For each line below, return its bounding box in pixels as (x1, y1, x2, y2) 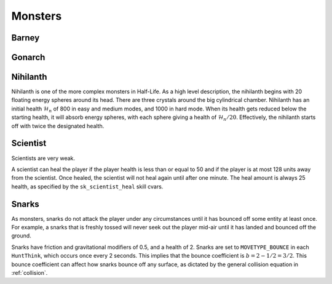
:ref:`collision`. (11, 269, 48, 276)
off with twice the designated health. (11, 122, 105, 129)
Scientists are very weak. (11, 154, 76, 162)
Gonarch (11, 52, 45, 63)
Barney (11, 33, 40, 43)
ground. (11, 232, 32, 239)
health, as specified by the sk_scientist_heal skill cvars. (11, 183, 164, 190)
